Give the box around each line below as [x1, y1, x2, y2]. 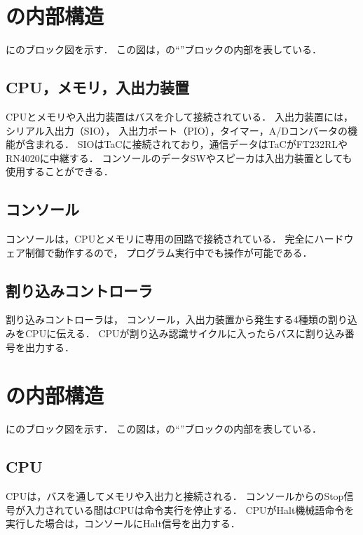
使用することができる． [6, 164, 114, 179]
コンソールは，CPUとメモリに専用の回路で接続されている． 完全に [6, 231, 315, 246]
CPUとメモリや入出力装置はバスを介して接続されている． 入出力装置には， [6, 109, 353, 123]
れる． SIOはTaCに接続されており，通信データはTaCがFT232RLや [44, 137, 348, 151]
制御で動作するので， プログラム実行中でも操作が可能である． [25, 245, 313, 259]
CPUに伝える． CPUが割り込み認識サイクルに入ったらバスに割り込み [25, 326, 345, 341]
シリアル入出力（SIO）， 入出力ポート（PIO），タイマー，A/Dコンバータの [6, 123, 348, 137]
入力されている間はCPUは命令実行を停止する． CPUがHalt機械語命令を [25, 502, 355, 517]
